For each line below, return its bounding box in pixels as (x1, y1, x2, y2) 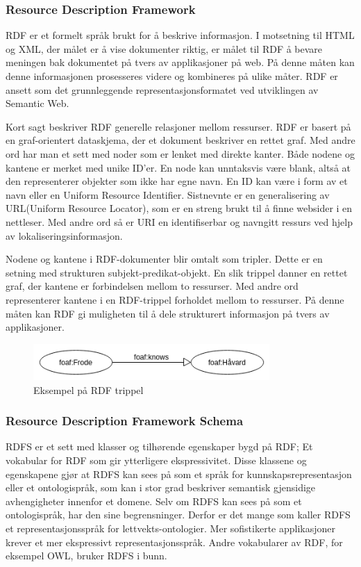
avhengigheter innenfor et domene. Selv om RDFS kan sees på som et (6, 493, 302, 508)
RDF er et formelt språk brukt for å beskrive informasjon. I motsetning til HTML (6, 28, 355, 42)
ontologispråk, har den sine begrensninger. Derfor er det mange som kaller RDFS (6, 507, 351, 522)
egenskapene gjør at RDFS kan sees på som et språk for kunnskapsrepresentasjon (6, 466, 352, 481)
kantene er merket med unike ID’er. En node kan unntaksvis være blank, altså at (6, 160, 351, 174)
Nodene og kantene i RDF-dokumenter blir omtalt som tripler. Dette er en (6, 252, 323, 266)
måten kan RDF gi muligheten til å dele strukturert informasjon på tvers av (6, 306, 330, 320)
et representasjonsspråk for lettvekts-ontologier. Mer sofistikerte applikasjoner (6, 520, 335, 535)
